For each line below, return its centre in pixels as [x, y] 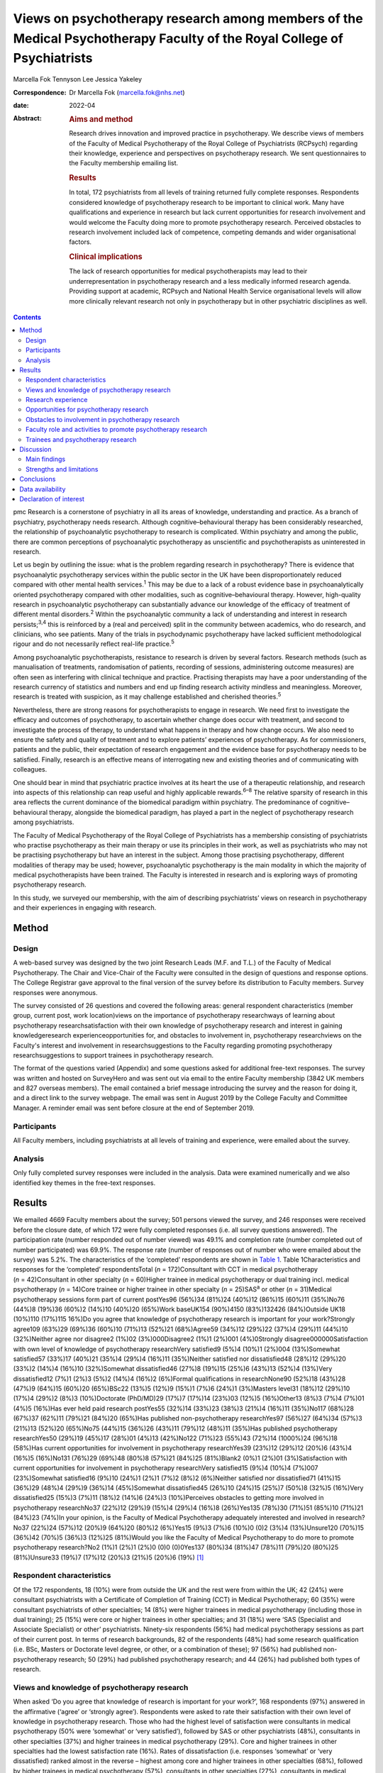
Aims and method [101, 119]
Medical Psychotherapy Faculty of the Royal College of [178, 38]
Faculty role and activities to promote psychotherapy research [116, 430]
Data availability [43, 489]
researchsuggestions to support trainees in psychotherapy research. [113, 1055]
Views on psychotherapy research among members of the [188, 18]
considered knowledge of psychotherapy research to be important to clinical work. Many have [207, 202]
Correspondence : [40, 92]
